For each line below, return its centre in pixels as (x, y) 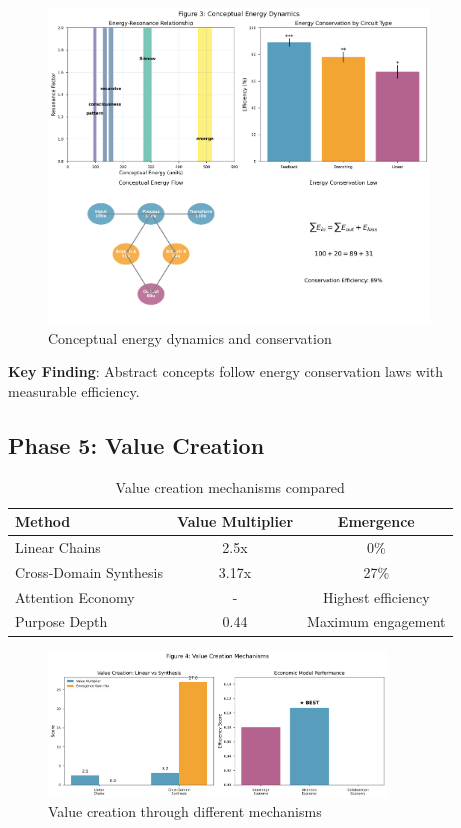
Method (43, 521)
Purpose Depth (61, 621)
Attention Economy (75, 596)
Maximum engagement (376, 621)
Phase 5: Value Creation (136, 444)
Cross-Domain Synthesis (89, 571)
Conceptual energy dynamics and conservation (190, 337)
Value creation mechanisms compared (230, 486)
